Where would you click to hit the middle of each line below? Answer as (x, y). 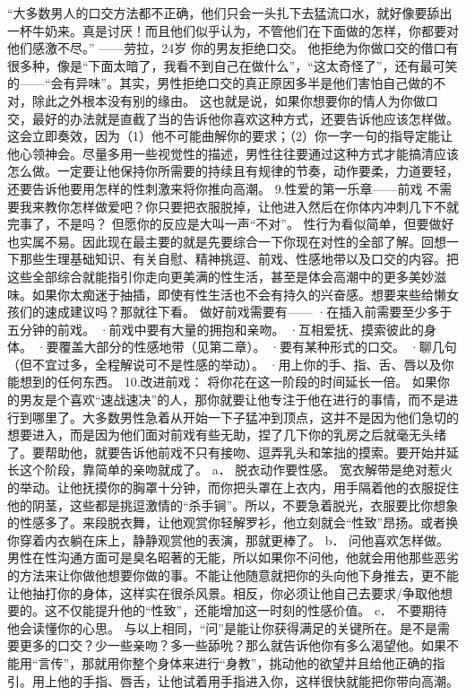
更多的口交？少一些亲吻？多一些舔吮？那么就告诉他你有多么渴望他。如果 (233, 645)
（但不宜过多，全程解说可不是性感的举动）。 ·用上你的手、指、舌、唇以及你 (231, 364)
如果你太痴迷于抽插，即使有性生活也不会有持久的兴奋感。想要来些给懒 (239, 294)
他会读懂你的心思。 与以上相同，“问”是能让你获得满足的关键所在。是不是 (222, 627)
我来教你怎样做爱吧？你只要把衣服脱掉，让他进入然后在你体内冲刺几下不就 (239, 206)
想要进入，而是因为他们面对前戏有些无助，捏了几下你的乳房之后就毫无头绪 (227, 435)
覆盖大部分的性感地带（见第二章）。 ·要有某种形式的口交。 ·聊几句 (258, 347)
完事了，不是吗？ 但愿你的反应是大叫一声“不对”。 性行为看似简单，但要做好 (231, 224)
